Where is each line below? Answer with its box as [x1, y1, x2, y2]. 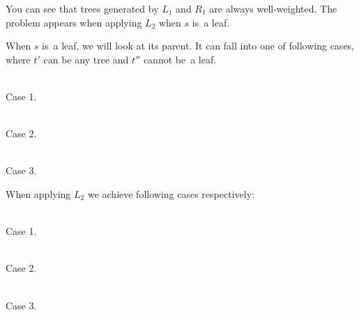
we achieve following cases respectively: [87, 186, 254, 201]
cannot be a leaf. [143, 52, 217, 66]
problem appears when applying [6, 15, 142, 29]
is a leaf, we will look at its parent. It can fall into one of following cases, [42, 38, 355, 53]
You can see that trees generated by [6, 1, 159, 15]
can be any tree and [43, 52, 129, 66]
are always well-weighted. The [209, 1, 337, 15]
